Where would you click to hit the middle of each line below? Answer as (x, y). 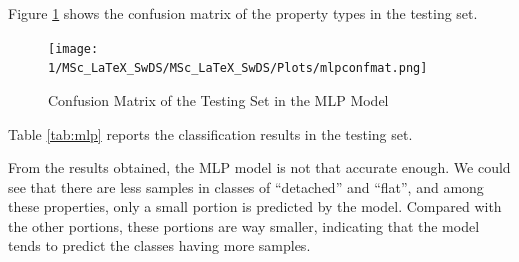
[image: (73, 48)
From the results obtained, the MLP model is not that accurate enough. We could (259, 167)
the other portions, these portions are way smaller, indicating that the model (244, 225)
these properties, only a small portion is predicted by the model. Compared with (255, 206)
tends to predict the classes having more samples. (159, 245)
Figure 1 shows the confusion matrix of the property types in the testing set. (243, 13)
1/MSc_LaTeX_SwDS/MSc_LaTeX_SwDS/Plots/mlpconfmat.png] (238, 68)
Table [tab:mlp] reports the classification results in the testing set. (210, 133)
